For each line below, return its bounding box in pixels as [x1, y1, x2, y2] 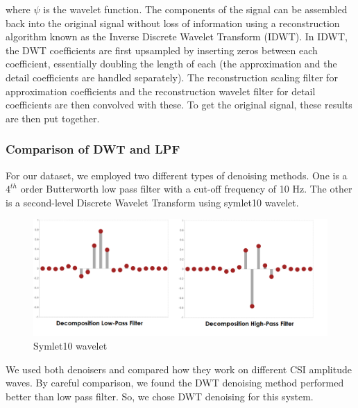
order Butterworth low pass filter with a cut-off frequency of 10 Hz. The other [20, 181, 352, 196]
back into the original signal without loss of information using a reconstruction [6, 15, 340, 30]
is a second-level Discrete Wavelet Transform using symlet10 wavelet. [6, 195, 299, 209]
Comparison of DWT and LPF [6, 140, 180, 158]
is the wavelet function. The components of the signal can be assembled [43, 2, 348, 16]
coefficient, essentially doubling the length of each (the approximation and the [6, 56, 337, 71]
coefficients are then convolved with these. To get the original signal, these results [6, 97, 352, 112]
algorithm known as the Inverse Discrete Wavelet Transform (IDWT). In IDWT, [6, 29, 348, 44]
